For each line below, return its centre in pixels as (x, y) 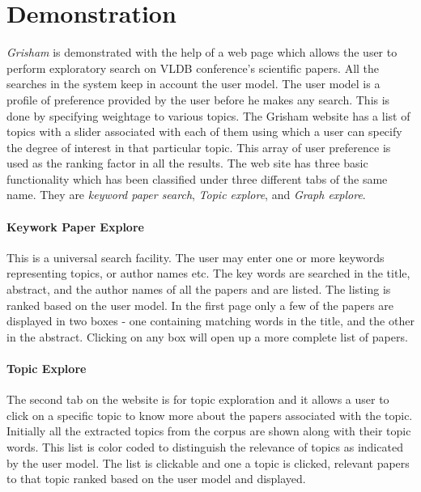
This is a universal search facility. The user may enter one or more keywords (196, 257)
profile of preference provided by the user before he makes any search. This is (198, 99)
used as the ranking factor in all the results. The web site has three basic (187, 163)
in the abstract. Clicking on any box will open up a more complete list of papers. (207, 336)
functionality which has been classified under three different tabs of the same (197, 178)
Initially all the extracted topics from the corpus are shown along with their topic (209, 431)
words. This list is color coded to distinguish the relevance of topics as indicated (205, 447)
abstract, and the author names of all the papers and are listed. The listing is (199, 289)
